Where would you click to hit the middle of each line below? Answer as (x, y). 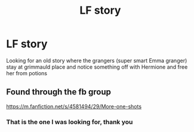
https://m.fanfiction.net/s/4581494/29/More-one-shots (74, 106)
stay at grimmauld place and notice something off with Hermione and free (97, 67)
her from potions (27, 73)
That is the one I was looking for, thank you (70, 122)
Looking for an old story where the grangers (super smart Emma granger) (97, 60)
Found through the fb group (59, 92)
